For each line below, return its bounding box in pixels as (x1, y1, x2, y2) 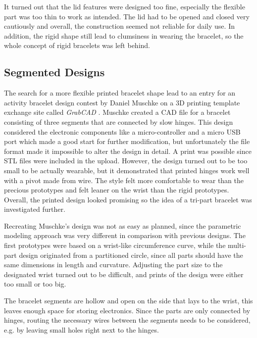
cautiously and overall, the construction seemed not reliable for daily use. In (4, 21, 235, 31)
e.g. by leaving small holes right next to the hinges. (4, 324, 159, 335)
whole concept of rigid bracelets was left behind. (4, 40, 151, 50)
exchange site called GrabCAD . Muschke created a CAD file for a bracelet (4, 107, 231, 117)
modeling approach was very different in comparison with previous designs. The (4, 230, 246, 241)
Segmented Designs (4, 64, 105, 80)
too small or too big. (4, 279, 66, 289)
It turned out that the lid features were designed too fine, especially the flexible (4, 1, 245, 11)
